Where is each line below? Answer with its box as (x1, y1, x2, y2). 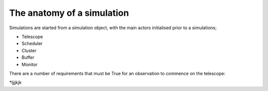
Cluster (21, 47, 37, 53)
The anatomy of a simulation (9, 7, 129, 18)
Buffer (21, 54, 35, 60)
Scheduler (21, 41, 43, 46)
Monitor (21, 61, 38, 67)
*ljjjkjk (9, 80, 22, 86)
